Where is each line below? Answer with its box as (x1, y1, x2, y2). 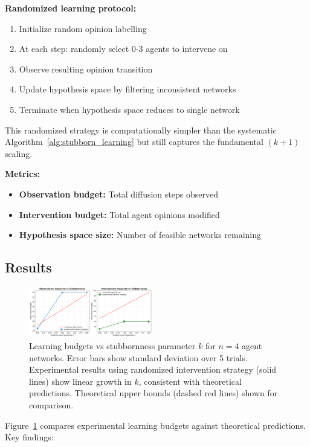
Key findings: (5, 431, 54, 443)
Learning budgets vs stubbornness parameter (29, 339, 196, 352)
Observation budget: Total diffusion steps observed (19, 187, 218, 200)
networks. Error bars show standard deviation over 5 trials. (29, 351, 248, 364)
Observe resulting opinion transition (19, 62, 153, 75)
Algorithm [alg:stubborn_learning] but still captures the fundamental (5, 135, 263, 148)
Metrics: (5, 167, 40, 180)
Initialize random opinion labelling (19, 22, 147, 34)
